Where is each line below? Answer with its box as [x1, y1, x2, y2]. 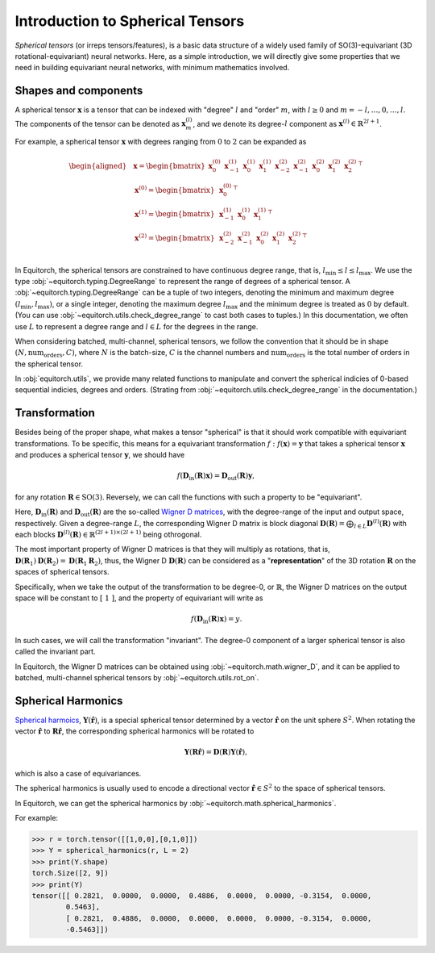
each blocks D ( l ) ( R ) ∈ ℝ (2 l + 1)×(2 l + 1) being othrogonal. [14, 529, 202, 540]
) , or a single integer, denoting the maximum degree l [49, 299, 226, 308]
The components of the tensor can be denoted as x [14, 119, 186, 128]
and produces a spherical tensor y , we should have [14, 450, 185, 460]
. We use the [371, 265, 412, 274]
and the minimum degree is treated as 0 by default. [239, 299, 410, 308]
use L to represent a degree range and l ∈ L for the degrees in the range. [14, 321, 259, 331]
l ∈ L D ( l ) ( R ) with [354, 517, 407, 530]
